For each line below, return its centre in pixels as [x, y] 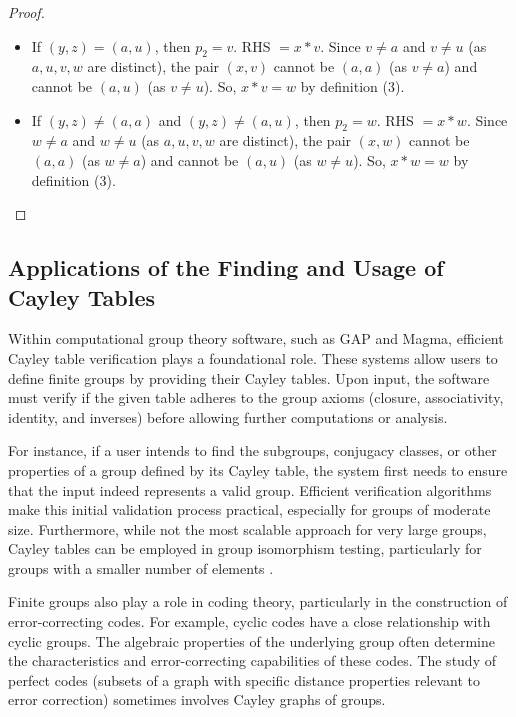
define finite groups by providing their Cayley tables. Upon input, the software [249, 377]
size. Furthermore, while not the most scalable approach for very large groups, [247, 528]
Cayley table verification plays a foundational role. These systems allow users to [253, 357]
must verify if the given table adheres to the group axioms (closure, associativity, [256, 397]
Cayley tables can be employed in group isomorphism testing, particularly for [245, 548]
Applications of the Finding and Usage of [226, 267]
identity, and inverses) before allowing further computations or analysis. [228, 416]
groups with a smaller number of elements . [141, 567]
